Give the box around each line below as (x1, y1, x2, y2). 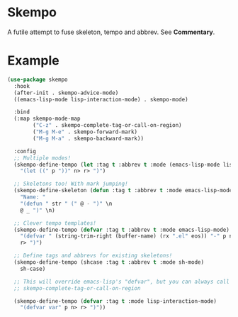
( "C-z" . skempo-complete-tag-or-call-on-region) (33, 122, 182, 129)
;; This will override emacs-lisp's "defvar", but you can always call (13, 278, 230, 285)
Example (7, 52, 59, 69)
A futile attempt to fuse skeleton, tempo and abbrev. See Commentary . (7, 28, 215, 36)
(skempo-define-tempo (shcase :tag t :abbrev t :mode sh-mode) (13, 259, 204, 266)
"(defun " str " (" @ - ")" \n (20, 200, 113, 207)
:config (13, 148, 37, 155)
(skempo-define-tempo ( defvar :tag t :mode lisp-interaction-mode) (13, 297, 217, 305)
